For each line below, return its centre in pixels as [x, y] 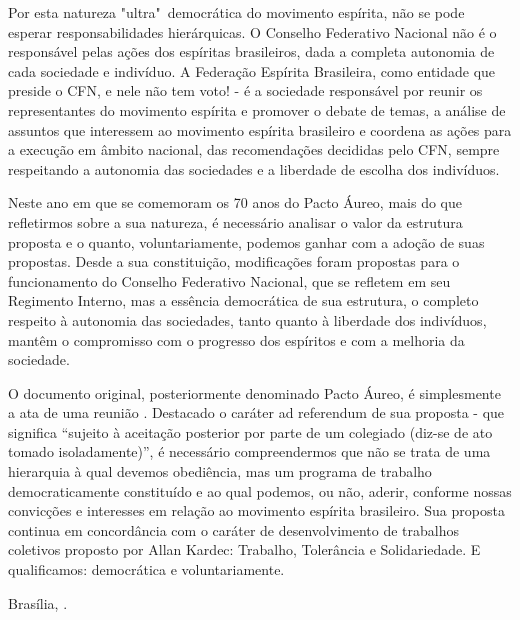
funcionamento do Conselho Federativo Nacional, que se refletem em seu [229, 280]
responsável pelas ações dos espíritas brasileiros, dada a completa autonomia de [251, 51]
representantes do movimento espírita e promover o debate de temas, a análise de [257, 109]
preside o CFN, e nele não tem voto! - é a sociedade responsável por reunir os [245, 90]
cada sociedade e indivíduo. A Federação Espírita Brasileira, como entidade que [252, 70]
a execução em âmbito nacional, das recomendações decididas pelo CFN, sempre [254, 149]
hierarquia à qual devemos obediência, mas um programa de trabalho [220, 471]
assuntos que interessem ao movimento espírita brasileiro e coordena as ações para [260, 129]
